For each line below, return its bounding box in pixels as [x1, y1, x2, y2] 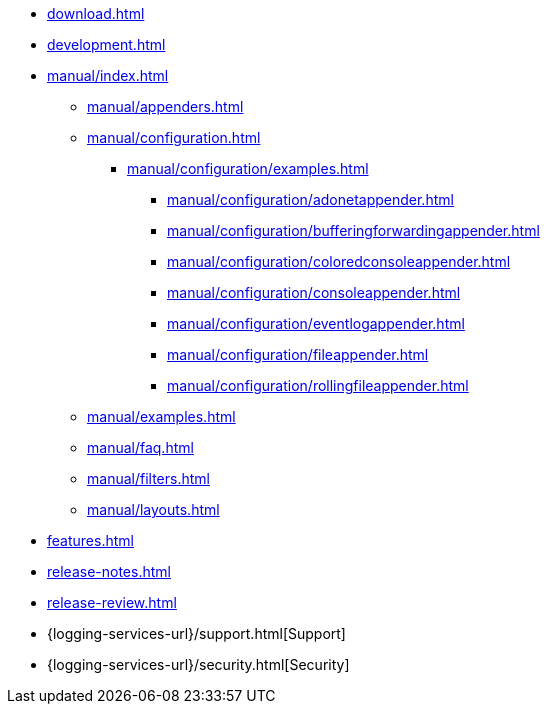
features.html [47, 532, 134, 549]
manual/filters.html [87, 470, 210, 487]
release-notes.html [47, 563, 171, 580]
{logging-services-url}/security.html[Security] [47, 656, 350, 673]
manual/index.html [47, 67, 169, 84]
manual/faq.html [87, 439, 194, 456]
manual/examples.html [87, 408, 236, 425]
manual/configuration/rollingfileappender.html [167, 377, 469, 394]
